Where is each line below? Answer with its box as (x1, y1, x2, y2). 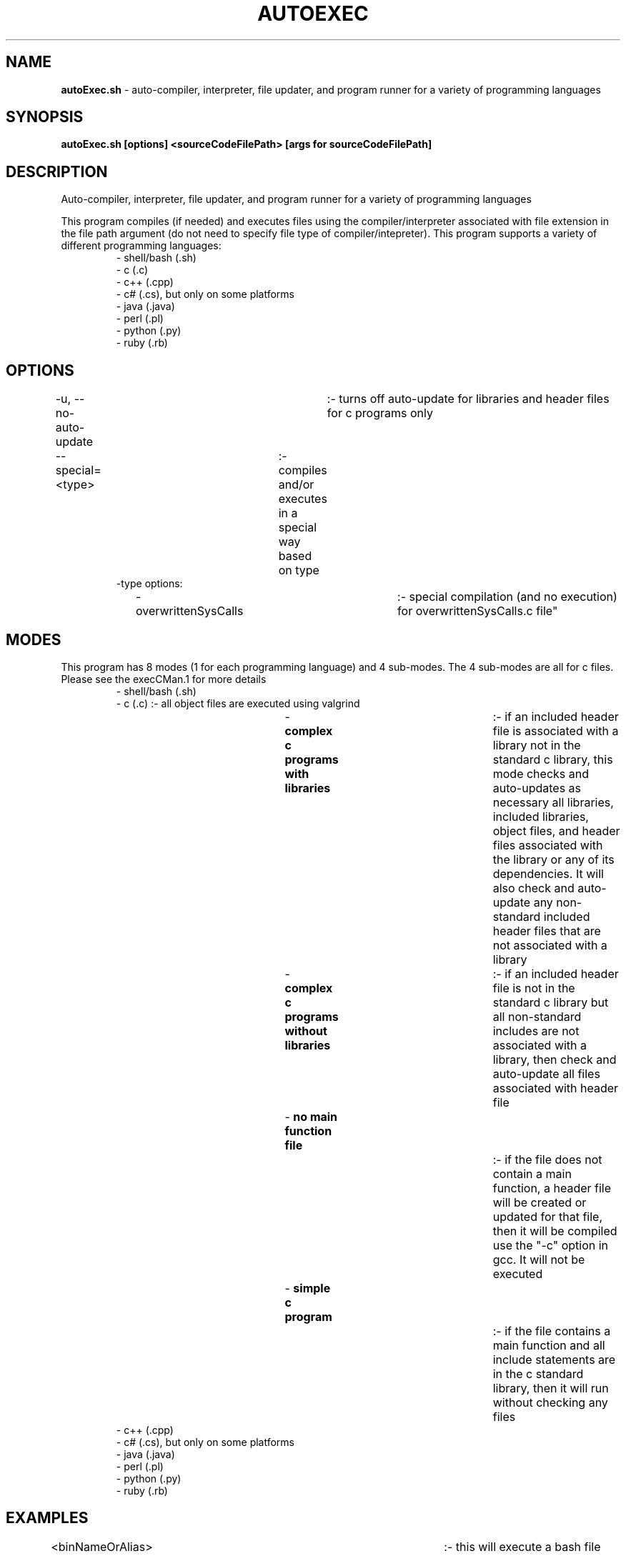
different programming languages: (61, 239, 222, 252)
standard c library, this (492, 752, 613, 767)
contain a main (492, 1166, 572, 1181)
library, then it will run (492, 1380, 609, 1395)
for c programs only (327, 406, 433, 421)
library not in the (492, 737, 581, 752)
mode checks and (492, 766, 589, 781)
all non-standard (492, 1009, 582, 1024)
